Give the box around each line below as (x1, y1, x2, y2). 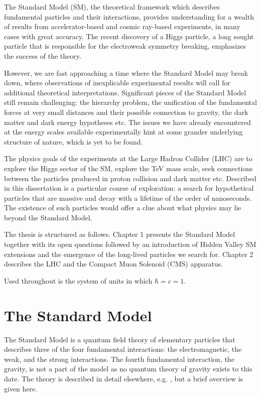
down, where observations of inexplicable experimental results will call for (4, 77, 230, 88)
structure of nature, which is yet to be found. (4, 136, 143, 147)
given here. (4, 383, 38, 393)
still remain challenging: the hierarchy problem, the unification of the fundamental (4, 97, 257, 107)
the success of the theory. (4, 50, 81, 61)
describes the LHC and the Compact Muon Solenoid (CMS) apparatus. (4, 258, 223, 269)
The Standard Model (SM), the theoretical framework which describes (4, 2, 220, 12)
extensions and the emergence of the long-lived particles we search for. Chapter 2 (4, 248, 253, 259)
